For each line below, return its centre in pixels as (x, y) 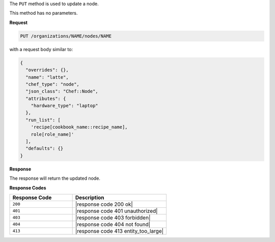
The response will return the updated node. (55, 178)
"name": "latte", (47, 77)
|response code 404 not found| (113, 224)
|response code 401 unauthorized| (116, 211)
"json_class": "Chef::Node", (62, 91)
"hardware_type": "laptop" (65, 106)
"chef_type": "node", (53, 84)
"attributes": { (46, 99)
